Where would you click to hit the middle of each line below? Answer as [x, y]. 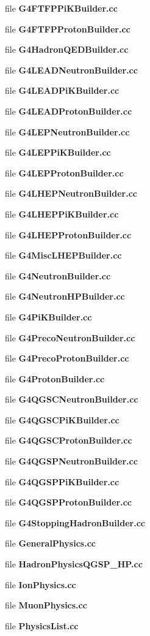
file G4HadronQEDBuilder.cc [67, 49]
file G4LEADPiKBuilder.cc [62, 90]
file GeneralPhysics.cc [50, 543]
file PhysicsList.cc [42, 625]
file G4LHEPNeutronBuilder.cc [71, 193]
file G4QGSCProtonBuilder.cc [69, 440]
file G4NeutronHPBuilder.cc [65, 296]
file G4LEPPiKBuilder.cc [58, 152]
